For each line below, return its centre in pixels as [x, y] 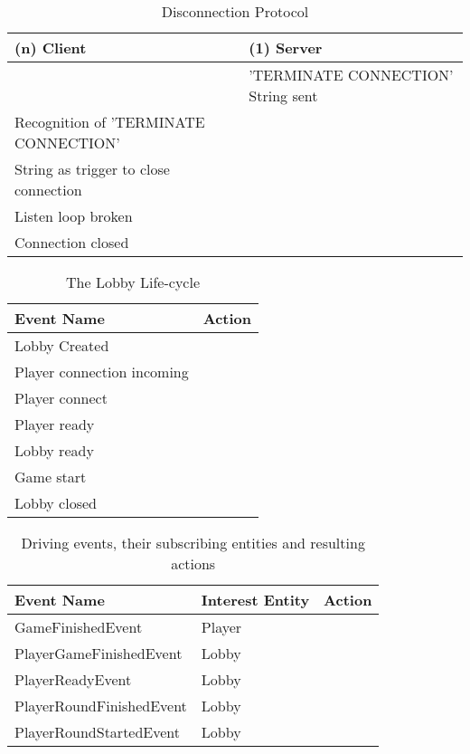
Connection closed [72, 242]
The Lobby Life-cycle [133, 282]
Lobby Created [62, 345]
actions [193, 563]
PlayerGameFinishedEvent [99, 653]
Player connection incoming [102, 372]
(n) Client [51, 48]
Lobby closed [56, 503]
